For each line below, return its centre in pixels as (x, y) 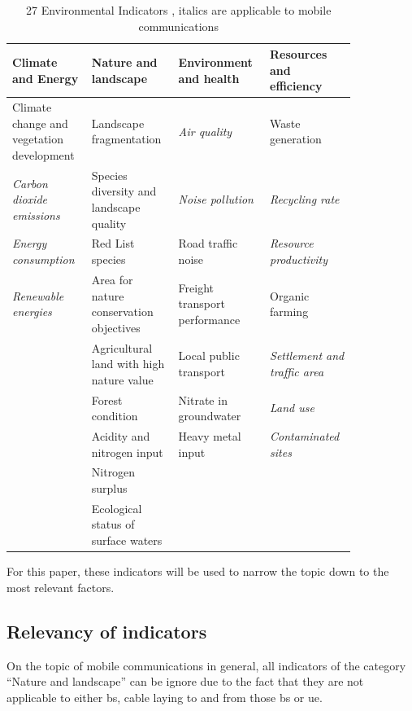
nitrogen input (127, 452)
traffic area (297, 371)
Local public (209, 355)
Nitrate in (203, 399)
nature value (122, 379)
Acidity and (121, 436)
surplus (109, 488)
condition (115, 416)
